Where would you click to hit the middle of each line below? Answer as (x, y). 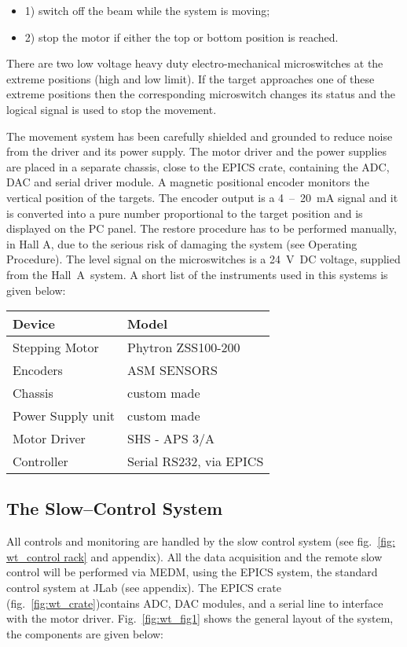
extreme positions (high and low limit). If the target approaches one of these (191, 78)
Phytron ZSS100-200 (184, 347)
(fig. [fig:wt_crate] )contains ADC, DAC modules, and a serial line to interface (195, 603)
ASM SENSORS (172, 370)
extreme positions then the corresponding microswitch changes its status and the (201, 94)
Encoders (38, 370)
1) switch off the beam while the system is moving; (147, 10)
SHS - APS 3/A (171, 439)
